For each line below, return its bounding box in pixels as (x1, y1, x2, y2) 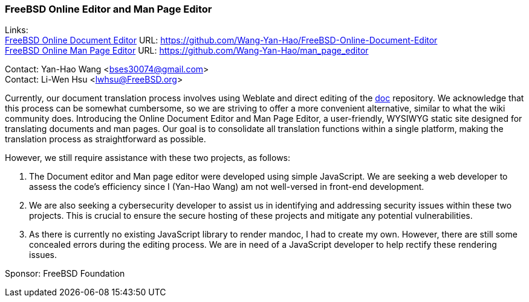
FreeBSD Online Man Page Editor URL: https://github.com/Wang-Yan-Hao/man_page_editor (5, 45, 369, 56)
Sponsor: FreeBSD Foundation (5, 268, 125, 279)
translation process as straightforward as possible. (5, 134, 206, 145)
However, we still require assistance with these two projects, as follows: (5, 153, 291, 163)
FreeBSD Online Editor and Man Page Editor (5, 3, 212, 15)
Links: (5, 25, 28, 36)
